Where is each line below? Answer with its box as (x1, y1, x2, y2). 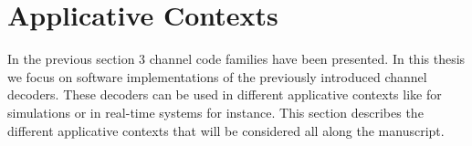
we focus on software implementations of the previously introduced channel (7, 67, 427, 86)
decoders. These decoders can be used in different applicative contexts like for (7, 85, 442, 104)
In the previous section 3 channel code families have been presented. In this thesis (7, 49, 466, 68)
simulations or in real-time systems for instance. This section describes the (7, 102, 424, 121)
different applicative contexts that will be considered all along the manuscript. (7, 120, 445, 140)
